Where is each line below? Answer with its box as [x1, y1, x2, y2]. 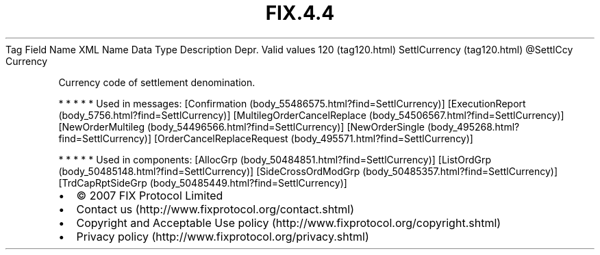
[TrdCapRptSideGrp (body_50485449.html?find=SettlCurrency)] [58, 176, 347, 189]
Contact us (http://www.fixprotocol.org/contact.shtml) [76, 202, 355, 216]
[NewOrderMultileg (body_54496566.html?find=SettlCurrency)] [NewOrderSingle [58, 120, 425, 133]
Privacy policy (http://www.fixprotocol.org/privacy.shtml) [76, 229, 369, 243]
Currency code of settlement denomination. [58, 76, 255, 88]
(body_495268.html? [427, 120, 520, 133]
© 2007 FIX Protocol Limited [76, 188, 223, 202]
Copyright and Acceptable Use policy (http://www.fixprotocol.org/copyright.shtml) [76, 215, 501, 230]
